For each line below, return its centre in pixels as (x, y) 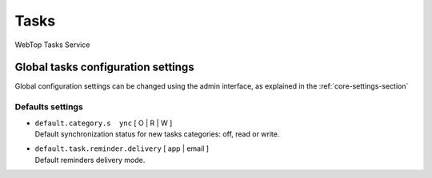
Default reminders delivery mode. (90, 160)
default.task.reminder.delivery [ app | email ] (122, 148)
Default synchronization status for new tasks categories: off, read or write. (157, 134)
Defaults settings (49, 107)
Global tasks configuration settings (105, 67)
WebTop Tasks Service (52, 45)
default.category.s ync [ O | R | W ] (104, 123)
